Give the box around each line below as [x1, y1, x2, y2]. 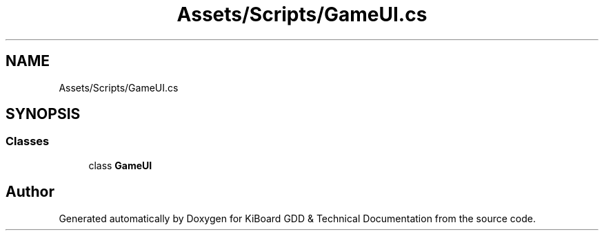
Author [6, 183, 54, 201]
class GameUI [88, 159, 152, 171]
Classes [6, 134, 50, 149]
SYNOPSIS [6, 105, 81, 123]
